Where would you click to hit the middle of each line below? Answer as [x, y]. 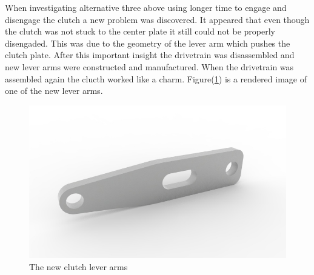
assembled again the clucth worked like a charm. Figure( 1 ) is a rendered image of [156, 78]
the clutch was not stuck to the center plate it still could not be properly [140, 31]
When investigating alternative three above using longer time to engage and [146, 7]
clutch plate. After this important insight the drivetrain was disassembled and [150, 55]
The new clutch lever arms [78, 266]
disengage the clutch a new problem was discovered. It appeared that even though [157, 19]
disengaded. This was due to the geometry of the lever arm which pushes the [148, 43]
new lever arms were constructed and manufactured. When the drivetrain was [149, 66]
